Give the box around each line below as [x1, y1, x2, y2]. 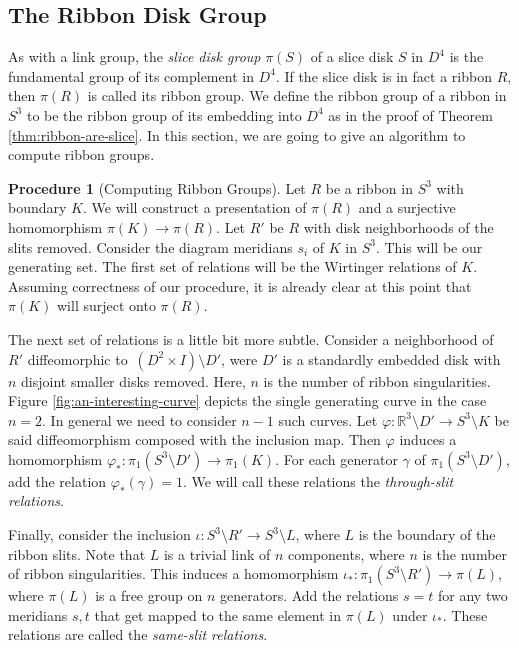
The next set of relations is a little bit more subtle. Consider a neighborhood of [8, 328, 494, 349]
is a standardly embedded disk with [282, 348, 501, 369]
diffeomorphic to [27, 348, 128, 369]
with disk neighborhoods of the [303, 216, 494, 237]
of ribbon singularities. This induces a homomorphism [8, 563, 339, 584]
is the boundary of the [358, 524, 496, 545]
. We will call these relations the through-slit [182, 470, 454, 491]
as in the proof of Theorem [328, 104, 493, 125]
